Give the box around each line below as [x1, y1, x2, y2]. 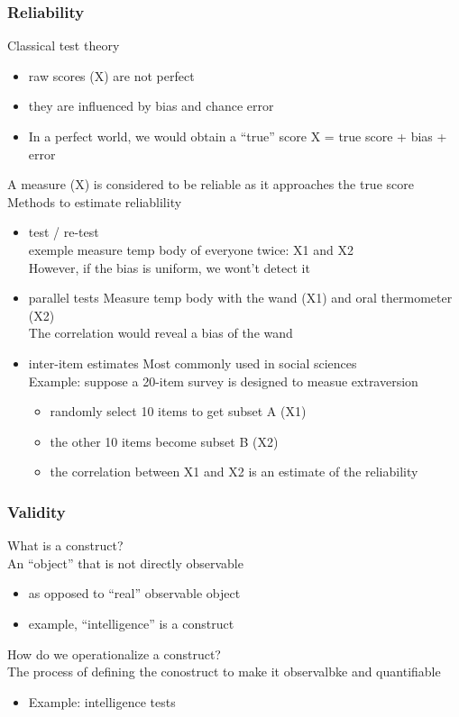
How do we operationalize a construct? [7, 644, 221, 663]
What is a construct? [7, 536, 124, 555]
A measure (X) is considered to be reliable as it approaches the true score [7, 175, 414, 194]
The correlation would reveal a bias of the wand [28, 323, 293, 342]
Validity [7, 500, 66, 522]
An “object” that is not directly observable [7, 553, 243, 572]
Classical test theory [7, 36, 120, 55]
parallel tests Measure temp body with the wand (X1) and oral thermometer [28, 288, 453, 307]
